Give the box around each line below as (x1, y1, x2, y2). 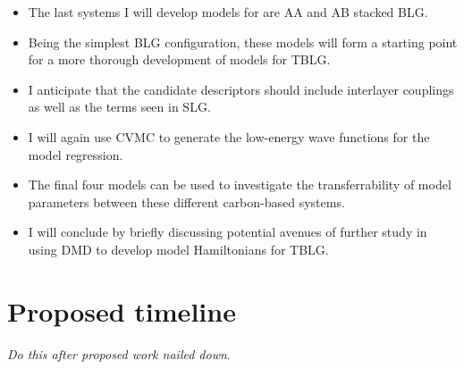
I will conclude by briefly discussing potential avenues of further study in (28, 222, 427, 241)
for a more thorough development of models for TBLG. (28, 50, 331, 69)
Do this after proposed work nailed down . (7, 344, 231, 363)
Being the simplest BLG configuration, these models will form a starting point (28, 32, 458, 51)
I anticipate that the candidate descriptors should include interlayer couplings (28, 80, 454, 98)
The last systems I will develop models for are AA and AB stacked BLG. (28, 3, 428, 21)
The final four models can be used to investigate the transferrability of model (28, 175, 451, 194)
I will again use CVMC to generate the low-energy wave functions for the (28, 127, 430, 146)
